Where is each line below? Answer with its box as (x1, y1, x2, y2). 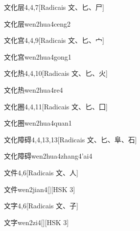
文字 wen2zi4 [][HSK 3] (4, 217, 69, 227)
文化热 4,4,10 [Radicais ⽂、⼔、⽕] (4, 68, 108, 78)
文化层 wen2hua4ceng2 (4, 18, 71, 29)
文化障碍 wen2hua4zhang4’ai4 (4, 151, 93, 161)
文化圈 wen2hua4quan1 (4, 118, 72, 128)
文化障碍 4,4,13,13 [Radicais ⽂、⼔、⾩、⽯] (4, 134, 137, 144)
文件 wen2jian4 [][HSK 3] (4, 184, 75, 194)
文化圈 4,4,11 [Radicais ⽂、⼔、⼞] (4, 101, 108, 111)
